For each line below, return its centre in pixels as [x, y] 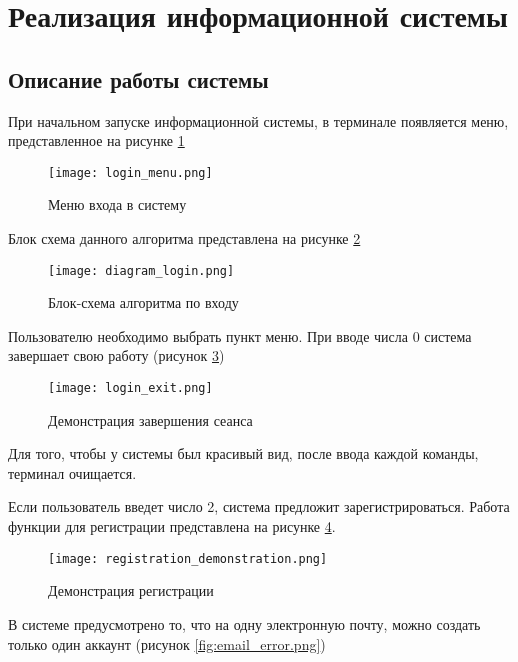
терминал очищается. [72, 472]
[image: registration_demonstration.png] [188, 558]
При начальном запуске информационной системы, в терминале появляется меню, [258, 120]
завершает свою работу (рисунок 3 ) [116, 355]
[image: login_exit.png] [130, 388]
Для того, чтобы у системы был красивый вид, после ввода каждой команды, [243, 453]
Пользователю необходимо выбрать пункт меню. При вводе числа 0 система [240, 335]
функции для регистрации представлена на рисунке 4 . [172, 526]
